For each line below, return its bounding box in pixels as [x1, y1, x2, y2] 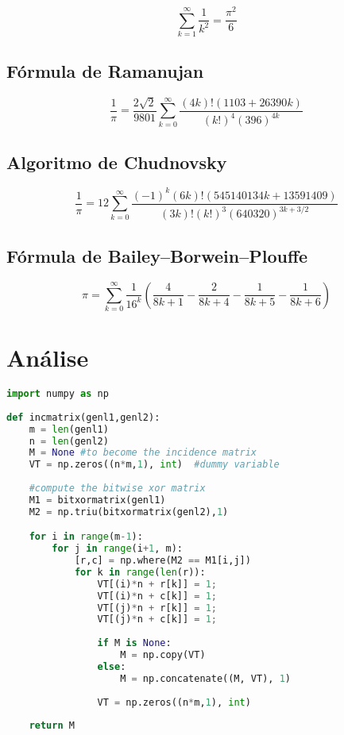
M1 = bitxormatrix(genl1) [29, 494, 166, 506]
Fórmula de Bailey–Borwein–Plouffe [6, 243, 308, 267]
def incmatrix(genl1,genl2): [6, 411, 160, 423]
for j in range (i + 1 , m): [52, 543, 184, 555]
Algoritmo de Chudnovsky [6, 149, 227, 174]
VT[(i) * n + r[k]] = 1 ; [97, 578, 217, 590]
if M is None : [97, 637, 172, 649]
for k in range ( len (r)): [74, 566, 206, 578]
